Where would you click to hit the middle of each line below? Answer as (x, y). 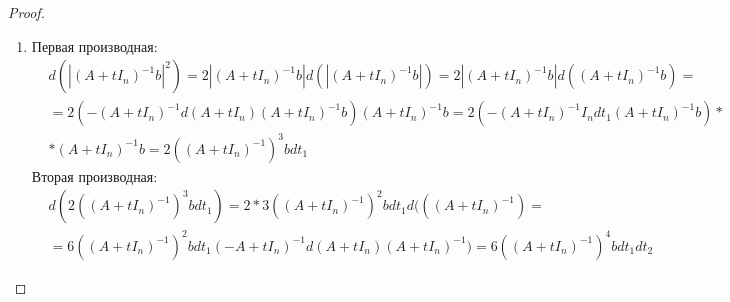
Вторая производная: (94, 175)
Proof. (26, 12)
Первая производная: (94, 45)
